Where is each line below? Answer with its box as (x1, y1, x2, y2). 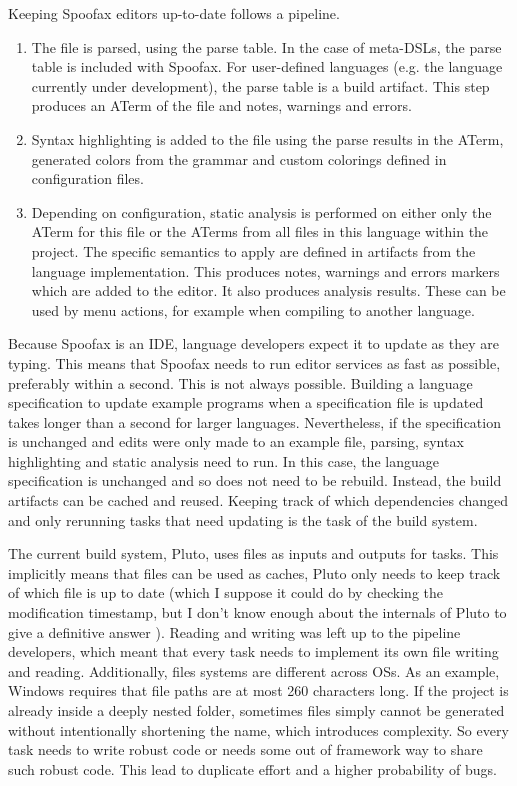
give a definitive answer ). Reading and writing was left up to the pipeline (8, 621, 461, 642)
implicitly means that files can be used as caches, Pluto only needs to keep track (8, 562, 501, 583)
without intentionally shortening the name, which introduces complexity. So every (8, 719, 509, 740)
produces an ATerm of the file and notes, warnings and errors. (31, 95, 412, 116)
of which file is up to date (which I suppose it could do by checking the (8, 582, 443, 603)
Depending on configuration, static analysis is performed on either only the (31, 201, 492, 222)
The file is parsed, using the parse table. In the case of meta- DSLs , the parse (31, 36, 502, 57)
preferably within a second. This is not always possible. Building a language (8, 372, 473, 393)
